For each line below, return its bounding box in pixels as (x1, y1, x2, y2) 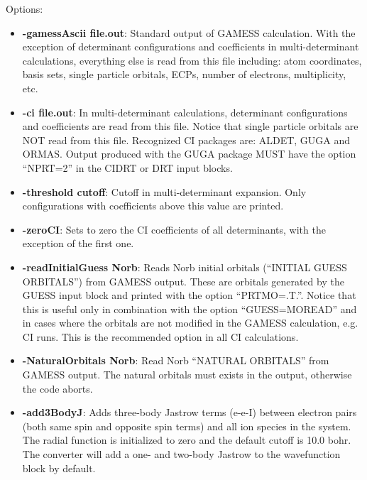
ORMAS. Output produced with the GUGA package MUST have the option (22, 146, 356, 161)
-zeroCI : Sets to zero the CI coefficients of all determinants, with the (22, 222, 326, 236)
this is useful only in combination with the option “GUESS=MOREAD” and (22, 301, 357, 316)
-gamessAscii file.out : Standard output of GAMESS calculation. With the (22, 25, 356, 40)
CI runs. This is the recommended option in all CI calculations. (22, 329, 299, 344)
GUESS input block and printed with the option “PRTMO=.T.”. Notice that (22, 288, 356, 302)
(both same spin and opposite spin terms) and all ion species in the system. (22, 418, 351, 433)
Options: (6, 1, 43, 16)
